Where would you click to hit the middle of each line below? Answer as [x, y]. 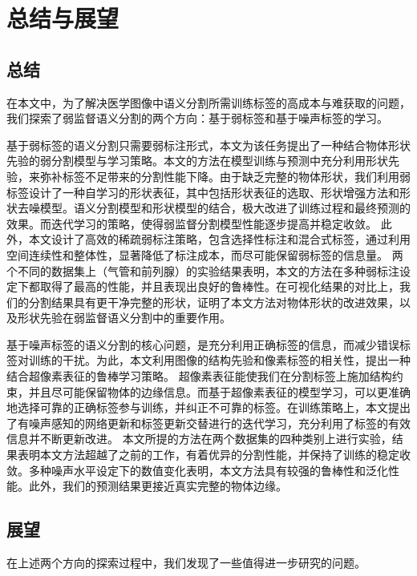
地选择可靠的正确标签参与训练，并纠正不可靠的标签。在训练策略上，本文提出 [208, 407]
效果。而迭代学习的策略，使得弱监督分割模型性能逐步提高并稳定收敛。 [192, 223]
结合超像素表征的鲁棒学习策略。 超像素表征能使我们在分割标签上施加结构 [199, 376]
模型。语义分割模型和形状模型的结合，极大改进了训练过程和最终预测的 [225, 208]
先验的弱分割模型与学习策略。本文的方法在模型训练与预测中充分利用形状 [197, 161]
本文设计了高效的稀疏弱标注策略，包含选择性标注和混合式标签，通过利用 [219, 239]
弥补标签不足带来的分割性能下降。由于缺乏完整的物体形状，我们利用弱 [225, 176]
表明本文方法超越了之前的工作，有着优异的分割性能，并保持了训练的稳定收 [214, 455]
